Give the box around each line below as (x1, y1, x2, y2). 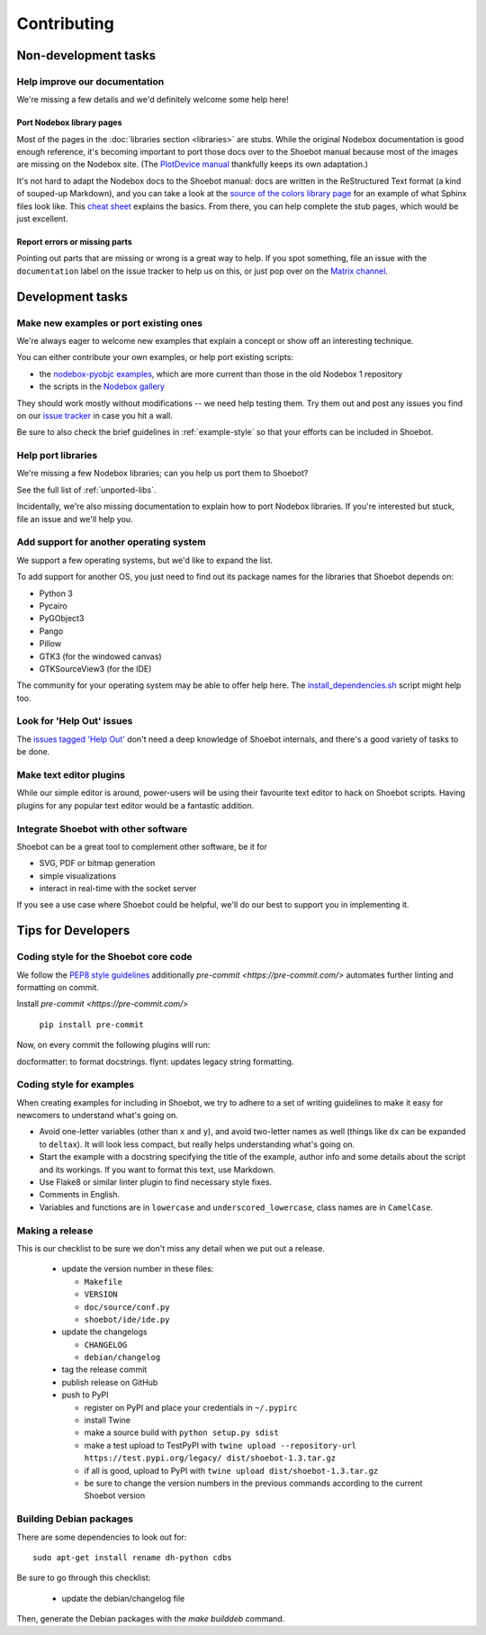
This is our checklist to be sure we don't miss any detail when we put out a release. (16, 1242, 326, 1253)
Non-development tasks (16, 48, 157, 63)
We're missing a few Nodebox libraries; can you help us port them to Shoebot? (16, 468, 309, 479)
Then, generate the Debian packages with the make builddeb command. (16, 1613, 285, 1624)
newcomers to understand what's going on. (16, 1110, 179, 1121)
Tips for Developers (16, 923, 130, 938)
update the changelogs (61, 1326, 148, 1337)
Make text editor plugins (16, 768, 126, 781)
